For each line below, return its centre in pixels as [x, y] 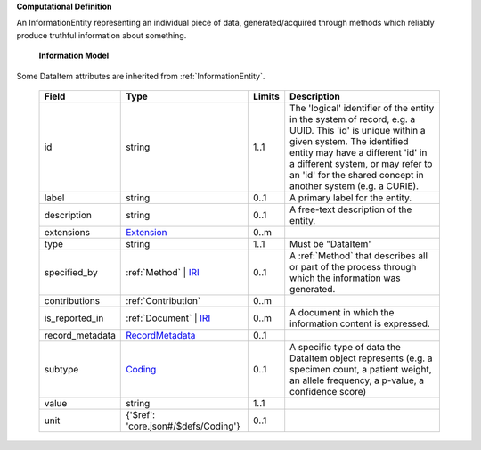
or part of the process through [353, 266]
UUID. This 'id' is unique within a [358, 130]
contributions [72, 300]
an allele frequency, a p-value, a [357, 380]
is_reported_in [74, 318]
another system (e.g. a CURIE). [354, 185]
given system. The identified [349, 141]
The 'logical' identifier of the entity [362, 108]
